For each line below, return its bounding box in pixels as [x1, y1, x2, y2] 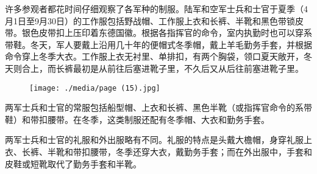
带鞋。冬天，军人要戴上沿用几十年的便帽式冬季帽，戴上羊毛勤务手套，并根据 [5, 38, 312, 50]
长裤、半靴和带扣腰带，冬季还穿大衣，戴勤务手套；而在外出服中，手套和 [21, 145, 312, 158]
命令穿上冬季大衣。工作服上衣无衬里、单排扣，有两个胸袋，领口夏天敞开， [5, 50, 304, 63]
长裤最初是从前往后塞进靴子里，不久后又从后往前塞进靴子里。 [55, 61, 304, 74]
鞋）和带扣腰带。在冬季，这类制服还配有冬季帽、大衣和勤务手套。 [5, 113, 269, 125]
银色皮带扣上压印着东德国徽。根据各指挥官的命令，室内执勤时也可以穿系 [21, 26, 312, 39]
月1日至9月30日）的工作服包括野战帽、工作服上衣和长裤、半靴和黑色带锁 [5, 14, 295, 27]
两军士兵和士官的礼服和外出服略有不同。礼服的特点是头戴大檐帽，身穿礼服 [5, 133, 304, 146]
